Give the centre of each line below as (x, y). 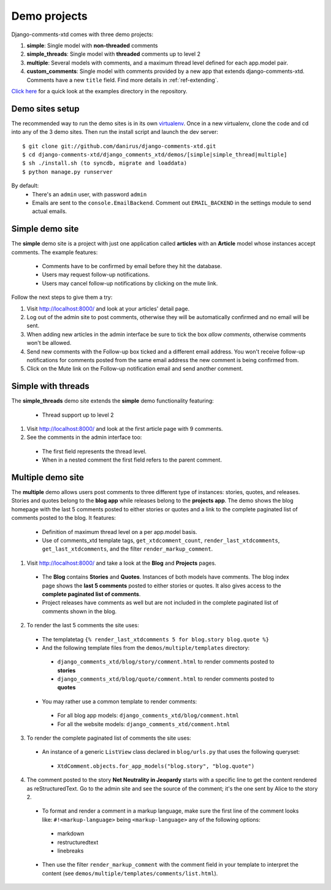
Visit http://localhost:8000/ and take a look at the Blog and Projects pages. (122, 563)
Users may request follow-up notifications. (96, 275)
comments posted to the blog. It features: (64, 518)
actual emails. (50, 211)
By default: (25, 186)
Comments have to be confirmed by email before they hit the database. (132, 266)
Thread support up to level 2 (78, 415)
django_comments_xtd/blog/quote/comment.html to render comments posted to (166, 679)
